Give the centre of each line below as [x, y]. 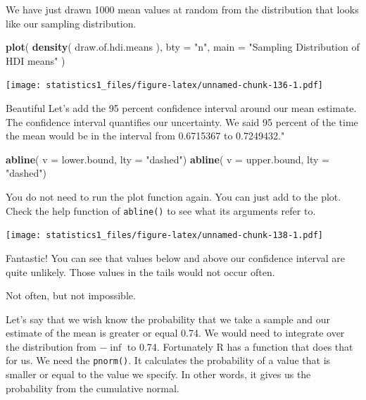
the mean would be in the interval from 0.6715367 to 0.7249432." [145, 136]
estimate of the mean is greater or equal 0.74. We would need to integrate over [175, 333]
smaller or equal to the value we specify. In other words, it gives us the [158, 374]
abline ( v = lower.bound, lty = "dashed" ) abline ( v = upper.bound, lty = [168, 159]
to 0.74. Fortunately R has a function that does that [240, 346]
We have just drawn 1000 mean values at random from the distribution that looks [182, 9]
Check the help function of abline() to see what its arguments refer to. [161, 210]
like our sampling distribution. [71, 23]
